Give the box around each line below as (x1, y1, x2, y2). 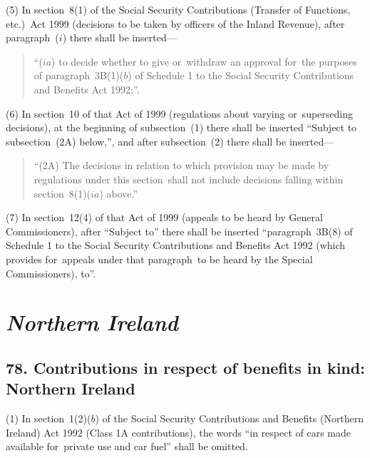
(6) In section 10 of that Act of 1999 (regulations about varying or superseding (6, 106, 353, 121)
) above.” (99, 185, 138, 200)
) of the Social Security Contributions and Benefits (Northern (95, 411, 364, 426)
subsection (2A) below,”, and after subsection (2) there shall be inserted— (6, 133, 334, 148)
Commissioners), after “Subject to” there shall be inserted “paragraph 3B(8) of (6, 223, 353, 238)
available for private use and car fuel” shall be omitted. (6, 439, 248, 454)
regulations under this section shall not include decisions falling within (34, 171, 344, 186)
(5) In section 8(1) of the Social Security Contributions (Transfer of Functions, (6, 2, 351, 16)
